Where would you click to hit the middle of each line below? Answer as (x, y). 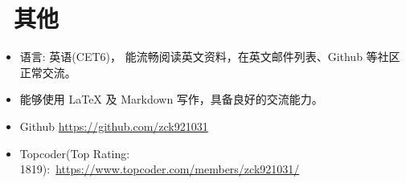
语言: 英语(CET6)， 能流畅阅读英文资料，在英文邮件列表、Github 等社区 (210, 57)
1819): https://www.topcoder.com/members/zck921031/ (160, 169)
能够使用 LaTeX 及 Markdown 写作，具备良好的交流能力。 (171, 99)
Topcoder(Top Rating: (75, 153)
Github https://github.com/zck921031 (114, 126)
